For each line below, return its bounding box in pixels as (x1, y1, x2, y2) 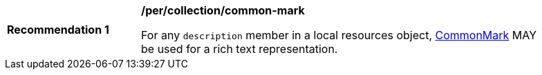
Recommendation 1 (7, 23, 109, 36)
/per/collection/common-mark (141, 3, 305, 17)
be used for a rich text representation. (141, 42, 338, 56)
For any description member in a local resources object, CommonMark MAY (141, 28, 537, 42)
